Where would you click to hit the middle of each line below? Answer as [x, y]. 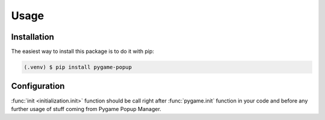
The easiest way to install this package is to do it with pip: [83, 52]
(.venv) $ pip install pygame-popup [78, 67]
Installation [32, 37]
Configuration [38, 86]
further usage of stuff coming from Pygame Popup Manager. [86, 109]
